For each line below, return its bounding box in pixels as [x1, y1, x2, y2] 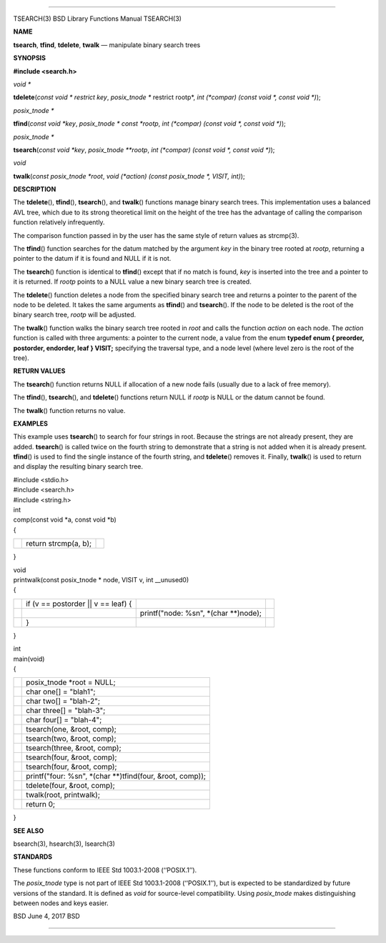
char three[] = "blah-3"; [26, 706, 106, 716]
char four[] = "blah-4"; [26, 715, 102, 725]
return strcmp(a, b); [26, 539, 92, 549]
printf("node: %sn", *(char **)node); [139, 608, 262, 618]
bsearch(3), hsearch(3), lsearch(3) [13, 839, 116, 848]
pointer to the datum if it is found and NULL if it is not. [13, 254, 172, 263]
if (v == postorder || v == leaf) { [26, 599, 132, 609]
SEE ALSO [13, 826, 44, 835]
